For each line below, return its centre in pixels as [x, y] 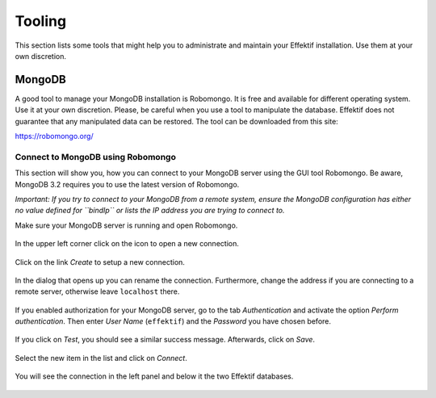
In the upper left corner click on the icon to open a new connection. [127, 244]
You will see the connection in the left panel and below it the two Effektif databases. [154, 376]
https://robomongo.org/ [54, 136]
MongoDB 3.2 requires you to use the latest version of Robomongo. [127, 184]
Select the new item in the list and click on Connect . [101, 358]
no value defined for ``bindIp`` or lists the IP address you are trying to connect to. [150, 211]
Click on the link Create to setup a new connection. [100, 262]
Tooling [41, 21]
